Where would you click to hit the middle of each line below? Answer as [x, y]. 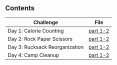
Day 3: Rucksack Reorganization [46, 47]
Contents [20, 8]
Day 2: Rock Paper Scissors [40, 38]
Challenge [46, 22]
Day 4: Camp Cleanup [33, 55]
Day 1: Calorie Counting [36, 30]
